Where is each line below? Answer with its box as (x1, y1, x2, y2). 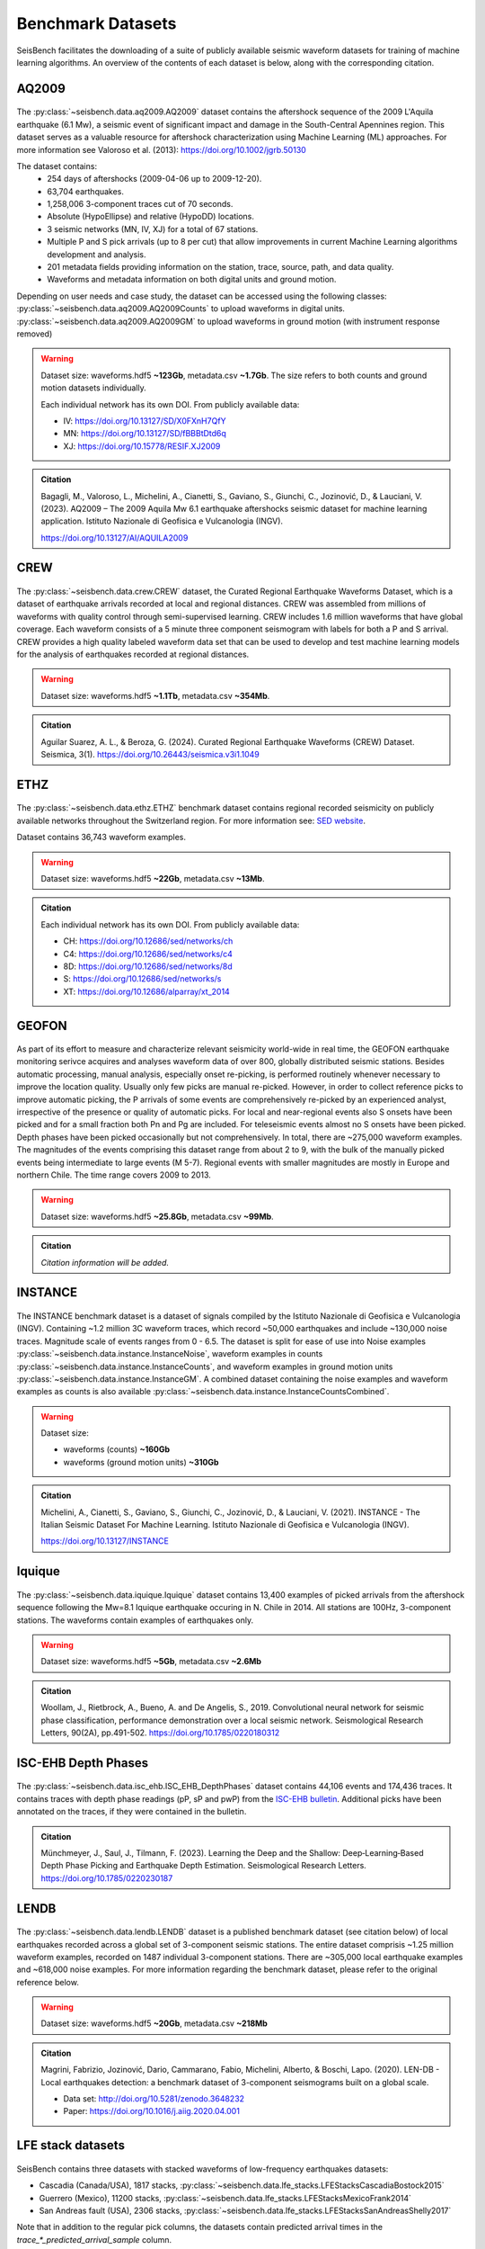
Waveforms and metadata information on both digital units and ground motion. (47, 274, 337, 285)
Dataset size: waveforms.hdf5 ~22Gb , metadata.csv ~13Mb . (40, 873, 265, 883)
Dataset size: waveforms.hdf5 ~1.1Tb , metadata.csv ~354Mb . (40, 690, 270, 701)
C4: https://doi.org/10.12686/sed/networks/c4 (63, 948, 234, 959)
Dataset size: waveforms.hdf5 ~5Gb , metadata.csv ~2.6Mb (40, 1656, 262, 1667)
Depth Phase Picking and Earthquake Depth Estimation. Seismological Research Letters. (40, 1860, 367, 1871)
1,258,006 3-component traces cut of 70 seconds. (47, 199, 234, 210)
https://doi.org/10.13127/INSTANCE (40, 1536, 170, 1546)
